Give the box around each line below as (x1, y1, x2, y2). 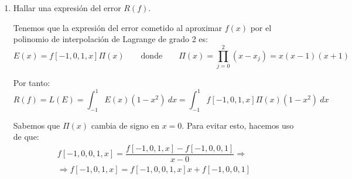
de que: (13, 130, 39, 143)
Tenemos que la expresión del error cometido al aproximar (13, 21, 222, 33)
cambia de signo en (91, 119, 160, 131)
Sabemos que (13, 119, 60, 131)
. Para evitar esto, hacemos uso (182, 119, 294, 131)
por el (250, 21, 272, 33)
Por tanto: (13, 76, 50, 88)
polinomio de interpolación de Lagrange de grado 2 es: (13, 33, 208, 45)
